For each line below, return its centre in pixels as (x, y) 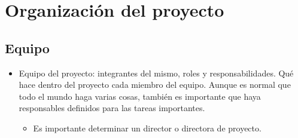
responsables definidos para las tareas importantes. (112, 108)
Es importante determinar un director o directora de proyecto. (147, 128)
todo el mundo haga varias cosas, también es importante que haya (140, 96)
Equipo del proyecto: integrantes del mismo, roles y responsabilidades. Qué (156, 73)
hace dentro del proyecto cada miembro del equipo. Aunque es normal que (155, 85)
